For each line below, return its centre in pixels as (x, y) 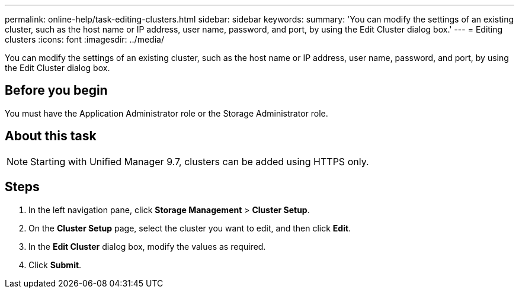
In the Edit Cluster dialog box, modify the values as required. (147, 246)
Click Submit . (55, 265)
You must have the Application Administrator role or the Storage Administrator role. (166, 113)
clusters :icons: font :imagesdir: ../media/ (84, 39)
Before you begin (56, 91)
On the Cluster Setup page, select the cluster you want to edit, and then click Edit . (190, 228)
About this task (51, 136)
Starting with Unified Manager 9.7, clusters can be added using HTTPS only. (200, 161)
